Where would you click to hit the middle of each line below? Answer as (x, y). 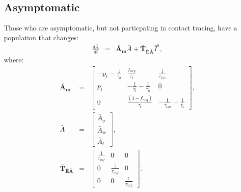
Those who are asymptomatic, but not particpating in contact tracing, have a (121, 28)
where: (14, 60)
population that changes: (41, 37)
